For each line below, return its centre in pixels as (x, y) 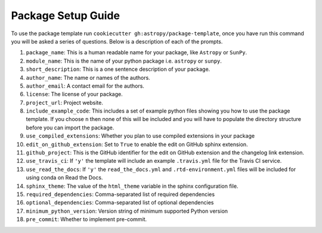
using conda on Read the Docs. (64, 178)
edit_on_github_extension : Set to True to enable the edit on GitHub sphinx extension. (137, 144)
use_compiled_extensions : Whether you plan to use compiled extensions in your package (140, 136)
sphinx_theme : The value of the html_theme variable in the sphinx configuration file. (132, 186)
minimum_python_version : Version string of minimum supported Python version (127, 211)
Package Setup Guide (66, 15)
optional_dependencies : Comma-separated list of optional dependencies (120, 203)
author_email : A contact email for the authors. (85, 86)
